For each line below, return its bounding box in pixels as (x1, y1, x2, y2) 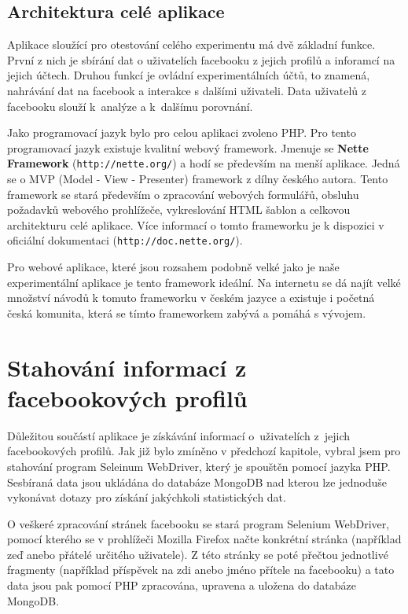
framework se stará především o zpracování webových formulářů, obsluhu (7, 186, 359, 202)
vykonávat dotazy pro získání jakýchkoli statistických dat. (7, 489, 286, 506)
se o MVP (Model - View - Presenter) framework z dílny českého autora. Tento (7, 171, 388, 187)
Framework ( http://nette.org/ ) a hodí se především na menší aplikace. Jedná (7, 155, 400, 171)
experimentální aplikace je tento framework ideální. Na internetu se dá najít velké (7, 274, 401, 290)
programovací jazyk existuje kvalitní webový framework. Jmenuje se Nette (7, 139, 369, 156)
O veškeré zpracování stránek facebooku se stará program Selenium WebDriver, (7, 515, 390, 531)
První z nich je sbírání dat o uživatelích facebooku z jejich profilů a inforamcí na (7, 51, 395, 68)
